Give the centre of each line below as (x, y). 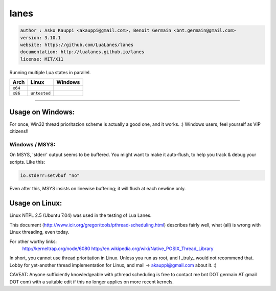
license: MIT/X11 (42, 59)
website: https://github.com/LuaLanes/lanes (77, 44)
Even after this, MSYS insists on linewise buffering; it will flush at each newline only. (98, 189)
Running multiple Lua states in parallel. (50, 72)
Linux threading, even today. (39, 232)
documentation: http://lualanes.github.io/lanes (82, 52)
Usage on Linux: (36, 203)
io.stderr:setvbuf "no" (50, 175)
